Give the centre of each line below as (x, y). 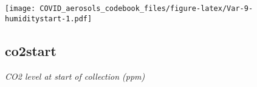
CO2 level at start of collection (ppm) (75, 76)
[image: (20, 9)
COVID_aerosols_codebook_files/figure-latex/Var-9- (146, 9)
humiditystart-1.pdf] (49, 19)
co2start (31, 50)
